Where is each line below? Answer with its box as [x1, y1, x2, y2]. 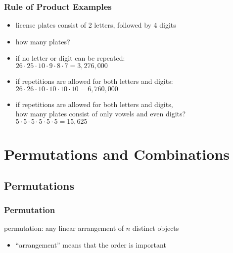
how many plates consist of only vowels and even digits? [15, 108, 186, 119]
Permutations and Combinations [4, 144, 230, 164]
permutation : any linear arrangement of [4, 223, 124, 233]
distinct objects [132, 223, 179, 233]
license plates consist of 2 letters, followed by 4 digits [15, 20, 176, 30]
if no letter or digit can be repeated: [15, 53, 125, 63]
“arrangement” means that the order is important [15, 239, 166, 250]
